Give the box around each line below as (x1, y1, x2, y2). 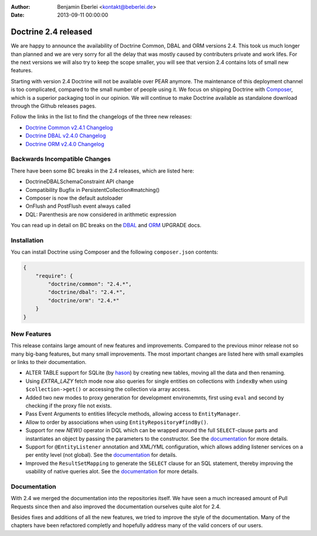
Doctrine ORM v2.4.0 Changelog (25, 140, 104, 147)
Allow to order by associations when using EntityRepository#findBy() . (25, 419, 208, 426)
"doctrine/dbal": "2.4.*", (48, 289, 126, 296)
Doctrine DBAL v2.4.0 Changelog (25, 132, 106, 139)
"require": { (35, 272, 73, 279)
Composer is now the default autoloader (25, 194, 123, 201)
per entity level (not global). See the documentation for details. (25, 451, 177, 459)
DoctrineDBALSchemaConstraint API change (25, 178, 134, 185)
